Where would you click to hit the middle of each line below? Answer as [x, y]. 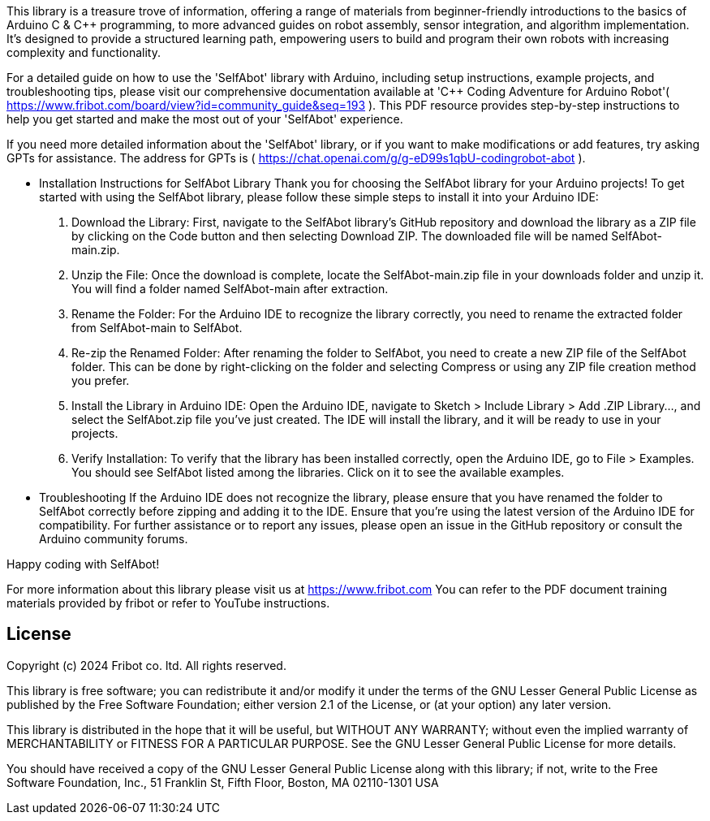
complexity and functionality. [84, 52]
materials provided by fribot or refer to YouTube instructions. [168, 603]
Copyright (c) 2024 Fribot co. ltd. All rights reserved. [146, 665]
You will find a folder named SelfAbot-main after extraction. [230, 289]
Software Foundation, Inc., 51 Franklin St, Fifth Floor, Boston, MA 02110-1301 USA [223, 782]
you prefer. [101, 380]
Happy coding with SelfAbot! [83, 564]
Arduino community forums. [114, 539]
